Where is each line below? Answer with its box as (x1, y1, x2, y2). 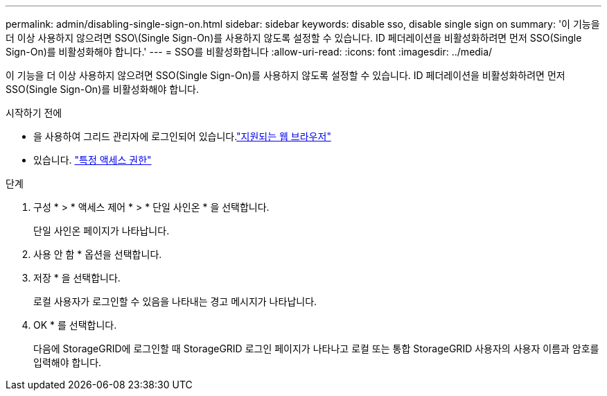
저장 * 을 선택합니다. (33, 272, 121, 284)
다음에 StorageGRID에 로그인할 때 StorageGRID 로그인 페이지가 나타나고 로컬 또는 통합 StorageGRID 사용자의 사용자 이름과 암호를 (33, 343, 599, 354)
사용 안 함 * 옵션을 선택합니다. (33, 248, 162, 260)
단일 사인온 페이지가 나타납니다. (33, 225, 170, 236)
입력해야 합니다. (33, 356, 102, 368)
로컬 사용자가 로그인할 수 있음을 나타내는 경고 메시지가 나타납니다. (33, 295, 317, 307)
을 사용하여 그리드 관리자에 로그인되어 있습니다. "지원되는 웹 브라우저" (33, 130, 331, 142)
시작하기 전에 (6, 107, 62, 119)
